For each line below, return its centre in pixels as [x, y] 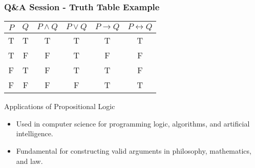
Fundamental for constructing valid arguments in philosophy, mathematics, [134, 151]
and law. [29, 161]
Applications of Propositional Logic [60, 106]
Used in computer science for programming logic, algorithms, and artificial [133, 123]
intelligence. [35, 133]
